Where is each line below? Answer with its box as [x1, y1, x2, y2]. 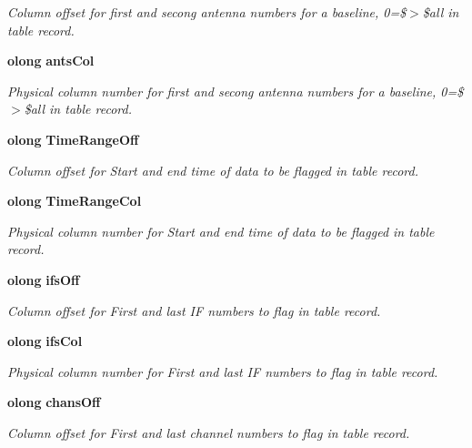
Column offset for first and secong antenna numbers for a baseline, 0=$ [7, 3, 407, 21]
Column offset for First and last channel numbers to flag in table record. [7, 423, 410, 442]
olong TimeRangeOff [7, 129, 139, 148]
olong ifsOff [7, 270, 80, 289]
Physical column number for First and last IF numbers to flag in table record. [7, 361, 438, 381]
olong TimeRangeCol [7, 191, 142, 210]
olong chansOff [7, 392, 101, 412]
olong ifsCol [7, 331, 83, 351]
